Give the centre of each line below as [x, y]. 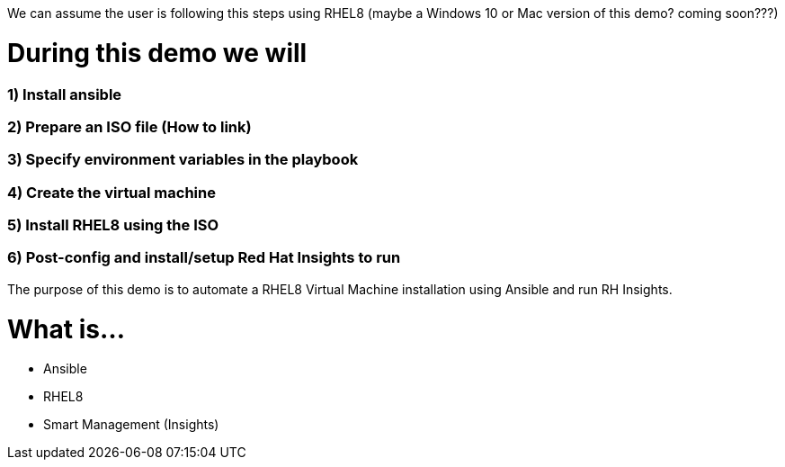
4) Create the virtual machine [112, 192]
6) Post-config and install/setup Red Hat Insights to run [204, 258]
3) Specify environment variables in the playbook [183, 160]
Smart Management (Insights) [131, 425]
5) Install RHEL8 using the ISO [113, 225]
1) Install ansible [65, 94]
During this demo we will [157, 53]
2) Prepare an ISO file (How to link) [129, 126]
